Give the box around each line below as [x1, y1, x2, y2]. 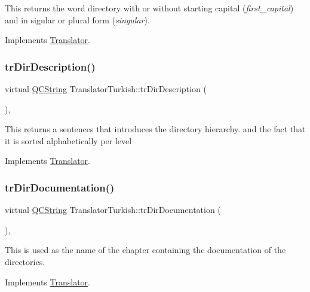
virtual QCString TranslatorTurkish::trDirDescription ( [5, 83, 207, 95]
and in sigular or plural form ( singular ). [5, 13, 150, 26]
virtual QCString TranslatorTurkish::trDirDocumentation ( [5, 203, 221, 216]
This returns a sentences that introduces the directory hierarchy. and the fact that [5, 123, 306, 135]
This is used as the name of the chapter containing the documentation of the [5, 244, 286, 256]
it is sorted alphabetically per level [5, 134, 132, 147]
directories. [5, 255, 45, 267]
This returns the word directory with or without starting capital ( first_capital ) [5, 2, 294, 14]
